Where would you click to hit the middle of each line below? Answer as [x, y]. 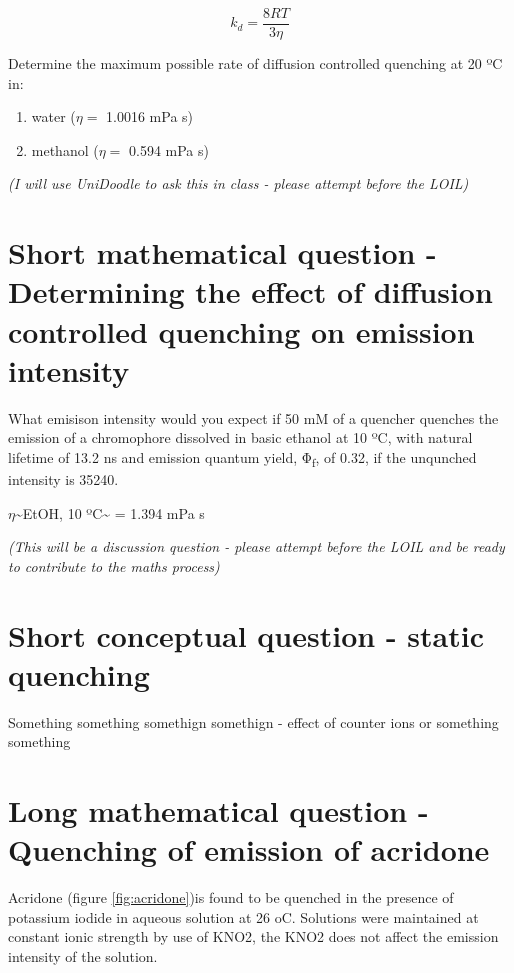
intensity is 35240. [63, 479]
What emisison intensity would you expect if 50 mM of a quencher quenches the [253, 417]
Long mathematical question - [218, 810]
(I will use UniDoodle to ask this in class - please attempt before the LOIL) [238, 183]
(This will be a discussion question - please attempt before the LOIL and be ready [256, 546]
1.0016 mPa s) [150, 116]
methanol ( [65, 149]
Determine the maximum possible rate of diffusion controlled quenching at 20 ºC [255, 63]
